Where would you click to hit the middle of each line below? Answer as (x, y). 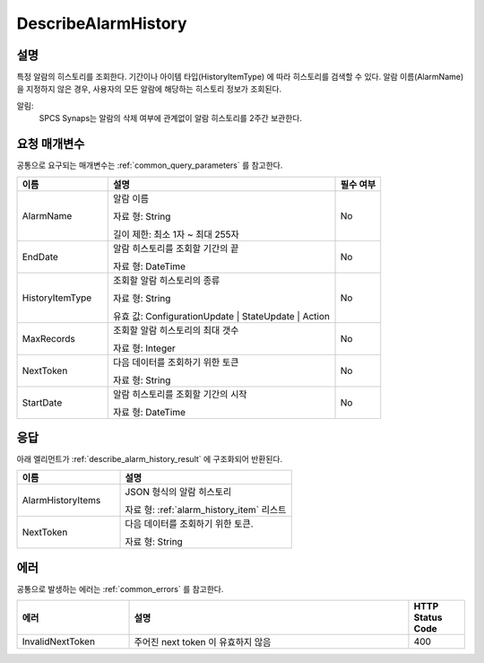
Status (428, 617)
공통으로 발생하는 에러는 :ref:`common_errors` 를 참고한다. (120, 589)
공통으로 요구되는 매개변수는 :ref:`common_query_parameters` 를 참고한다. (150, 165)
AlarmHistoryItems (61, 501)
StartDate (42, 402)
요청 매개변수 (51, 144)
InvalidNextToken (59, 641)
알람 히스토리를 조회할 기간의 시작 (180, 394)
